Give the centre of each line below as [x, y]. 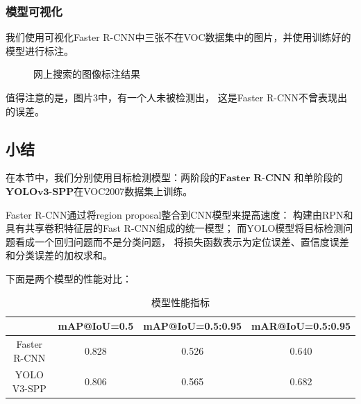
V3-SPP [29, 388]
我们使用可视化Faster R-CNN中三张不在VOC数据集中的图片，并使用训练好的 [178, 37]
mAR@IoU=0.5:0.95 [301, 326]
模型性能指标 [180, 302]
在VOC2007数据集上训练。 [133, 191]
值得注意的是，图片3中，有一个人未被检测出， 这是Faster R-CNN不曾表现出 [177, 97]
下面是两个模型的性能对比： [69, 278]
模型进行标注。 [40, 50]
